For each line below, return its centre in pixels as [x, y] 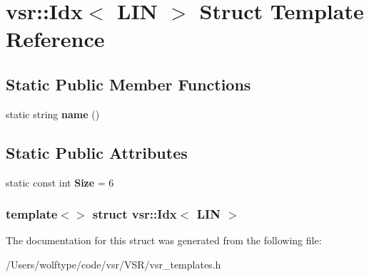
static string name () [53, 114]
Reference [55, 39]
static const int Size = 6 [60, 182]
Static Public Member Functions [128, 84]
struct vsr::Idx [135, 214]
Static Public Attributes [97, 152]
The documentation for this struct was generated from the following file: [164, 240]
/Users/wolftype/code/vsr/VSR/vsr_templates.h [113, 264]
